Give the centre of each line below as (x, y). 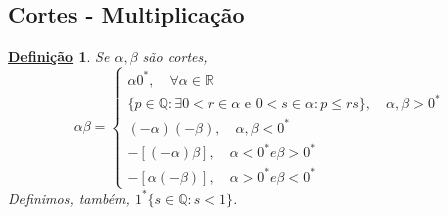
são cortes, (175, 56)
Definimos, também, (69, 197)
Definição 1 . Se (59, 56)
